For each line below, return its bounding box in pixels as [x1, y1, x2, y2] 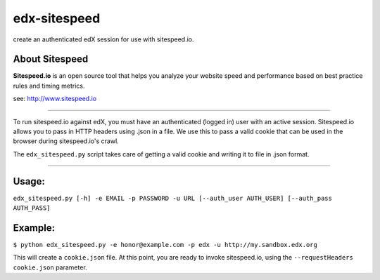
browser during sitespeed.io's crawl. [13, 137, 119, 145]
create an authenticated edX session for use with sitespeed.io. [13, 35, 194, 44]
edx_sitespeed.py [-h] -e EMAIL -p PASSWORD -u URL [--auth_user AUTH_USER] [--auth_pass [13, 194, 332, 202]
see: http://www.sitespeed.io [13, 95, 97, 103]
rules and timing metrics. [13, 81, 85, 90]
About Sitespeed [13, 53, 89, 65]
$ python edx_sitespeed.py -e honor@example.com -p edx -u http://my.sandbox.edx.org [13, 241, 318, 248]
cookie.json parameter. [13, 263, 87, 272]
